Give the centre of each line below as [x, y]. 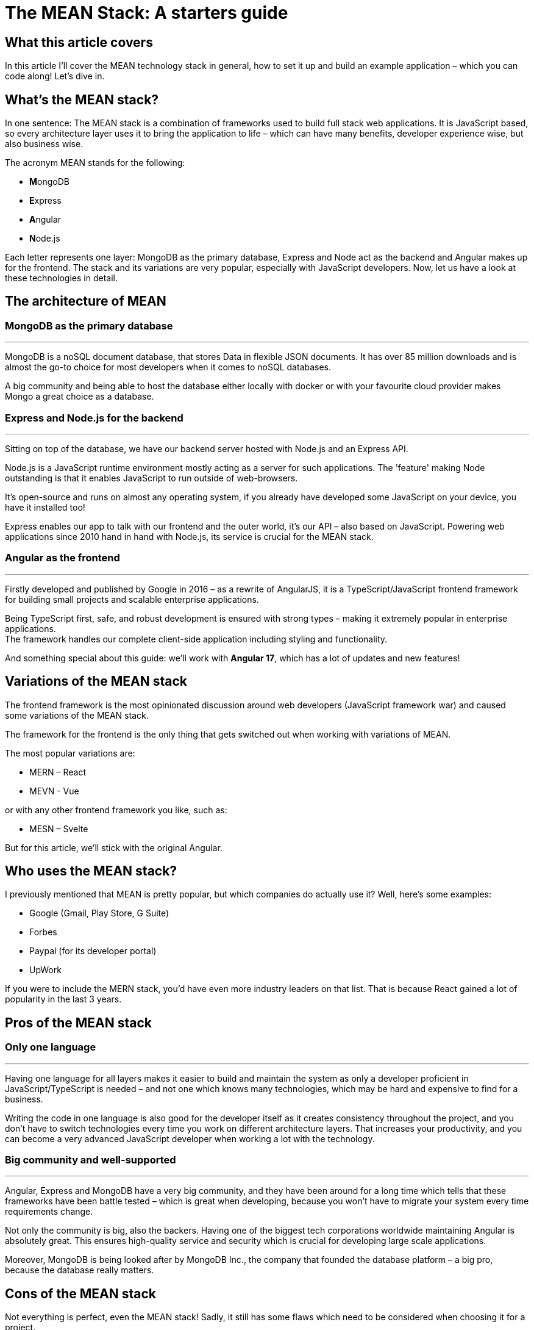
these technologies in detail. [61, 278]
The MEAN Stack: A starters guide [147, 13]
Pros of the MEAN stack [79, 1023]
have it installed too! [45, 507]
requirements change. [49, 1212]
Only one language [51, 1047]
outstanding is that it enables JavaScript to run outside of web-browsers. [151, 478]
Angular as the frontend [62, 558]
